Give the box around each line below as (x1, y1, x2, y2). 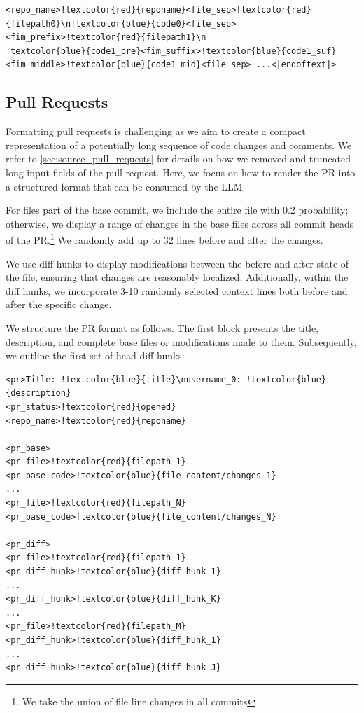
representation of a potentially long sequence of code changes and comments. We (6, 137, 352, 152)
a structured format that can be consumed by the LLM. (6, 179, 246, 193)
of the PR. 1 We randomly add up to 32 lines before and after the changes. (6, 230, 323, 247)
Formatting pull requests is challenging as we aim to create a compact (6, 124, 306, 139)
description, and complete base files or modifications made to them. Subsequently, (6, 334, 357, 349)
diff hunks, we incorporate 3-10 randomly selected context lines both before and (6, 283, 348, 298)
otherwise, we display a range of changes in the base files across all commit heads (6, 216, 354, 230)
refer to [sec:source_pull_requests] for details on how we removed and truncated (6, 151, 351, 166)
